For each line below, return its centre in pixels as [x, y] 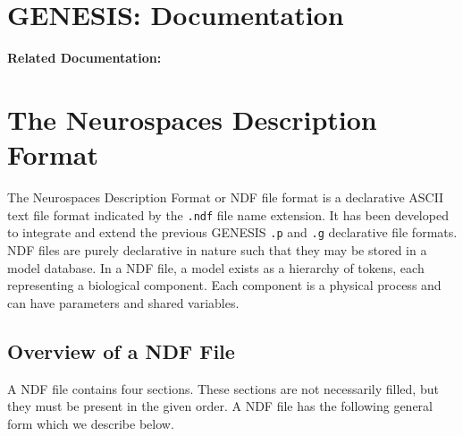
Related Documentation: [84, 58]
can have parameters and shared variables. [123, 302]
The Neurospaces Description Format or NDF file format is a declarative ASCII [226, 197]
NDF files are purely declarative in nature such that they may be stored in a [217, 249]
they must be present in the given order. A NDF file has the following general [220, 406]
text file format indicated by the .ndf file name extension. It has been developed [228, 214]
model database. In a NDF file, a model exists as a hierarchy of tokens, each [216, 267]
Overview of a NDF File [121, 351]
